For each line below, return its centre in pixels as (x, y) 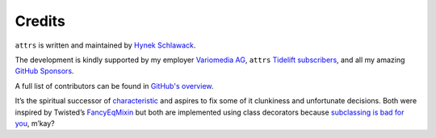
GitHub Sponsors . (44, 71)
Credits (40, 21)
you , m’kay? (35, 123)
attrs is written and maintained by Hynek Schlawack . (105, 45)
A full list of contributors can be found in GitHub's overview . (114, 86)
